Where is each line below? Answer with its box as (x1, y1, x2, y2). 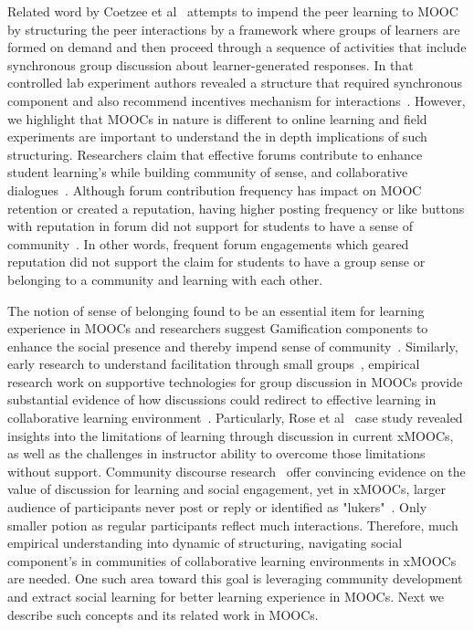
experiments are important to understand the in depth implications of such (7, 127, 427, 146)
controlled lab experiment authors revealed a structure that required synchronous (7, 73, 463, 92)
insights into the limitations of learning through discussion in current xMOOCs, (7, 425, 454, 445)
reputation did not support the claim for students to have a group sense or (7, 252, 426, 271)
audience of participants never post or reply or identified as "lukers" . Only (7, 498, 427, 517)
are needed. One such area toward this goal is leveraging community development (7, 569, 463, 588)
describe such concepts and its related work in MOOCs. (7, 604, 319, 624)
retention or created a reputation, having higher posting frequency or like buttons (7, 198, 465, 217)
